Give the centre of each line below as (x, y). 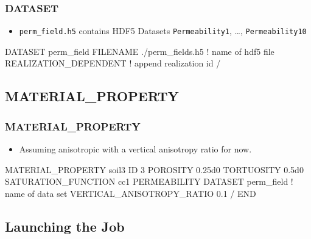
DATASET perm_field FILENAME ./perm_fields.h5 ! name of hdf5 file (140, 51)
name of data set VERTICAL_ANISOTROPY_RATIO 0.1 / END (131, 193)
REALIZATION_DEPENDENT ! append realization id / (113, 63)
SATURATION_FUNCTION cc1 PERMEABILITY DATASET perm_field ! (149, 181)
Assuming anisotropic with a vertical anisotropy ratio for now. (135, 149)
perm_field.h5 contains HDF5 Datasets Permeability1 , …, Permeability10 (163, 31)
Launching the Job (65, 226)
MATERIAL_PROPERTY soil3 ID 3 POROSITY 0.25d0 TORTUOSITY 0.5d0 (154, 169)
